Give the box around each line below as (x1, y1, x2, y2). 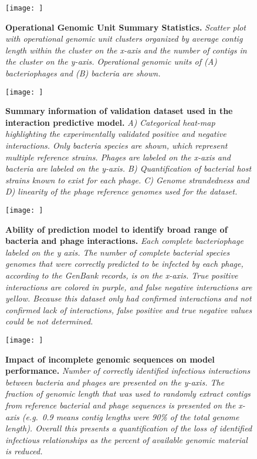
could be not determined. (5, 315, 93, 327)
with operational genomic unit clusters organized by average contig (5, 32, 243, 45)
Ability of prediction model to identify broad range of (5, 223, 228, 235)
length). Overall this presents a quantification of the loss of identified (5, 422, 252, 434)
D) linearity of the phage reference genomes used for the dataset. (5, 185, 238, 197)
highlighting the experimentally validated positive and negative (5, 128, 226, 140)
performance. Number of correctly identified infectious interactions (5, 364, 251, 377)
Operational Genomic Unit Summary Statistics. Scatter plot (5, 21, 246, 33)
